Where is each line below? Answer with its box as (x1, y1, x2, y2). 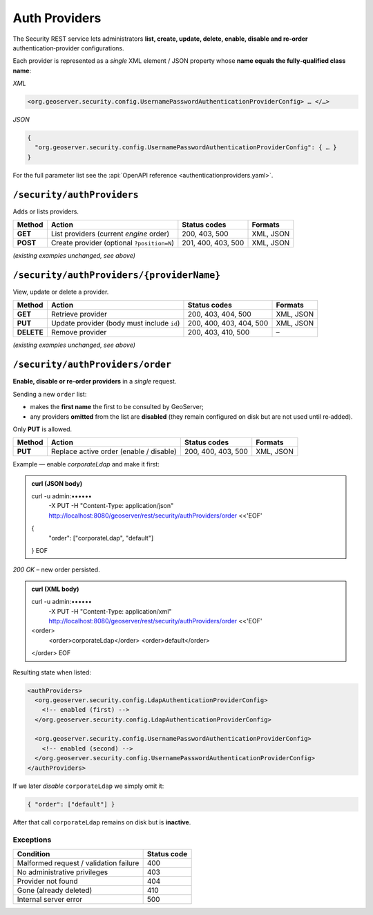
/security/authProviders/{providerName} (12, 270, 221, 281)
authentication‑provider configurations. (12, 44, 124, 52)
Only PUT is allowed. (12, 425, 73, 433)
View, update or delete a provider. (12, 287, 109, 296)
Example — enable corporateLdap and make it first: (12, 460, 160, 469)
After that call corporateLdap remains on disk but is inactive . (12, 818, 191, 826)
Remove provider (50, 328, 107, 337)
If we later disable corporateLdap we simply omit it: (12, 782, 164, 790)
